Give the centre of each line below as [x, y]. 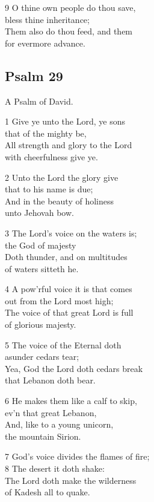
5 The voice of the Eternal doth [63, 344]
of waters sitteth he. [42, 268]
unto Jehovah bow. [39, 213]
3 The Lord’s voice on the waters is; [71, 233]
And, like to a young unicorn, [59, 424]
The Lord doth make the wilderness [71, 480]
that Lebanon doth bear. [50, 380]
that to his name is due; [49, 189]
